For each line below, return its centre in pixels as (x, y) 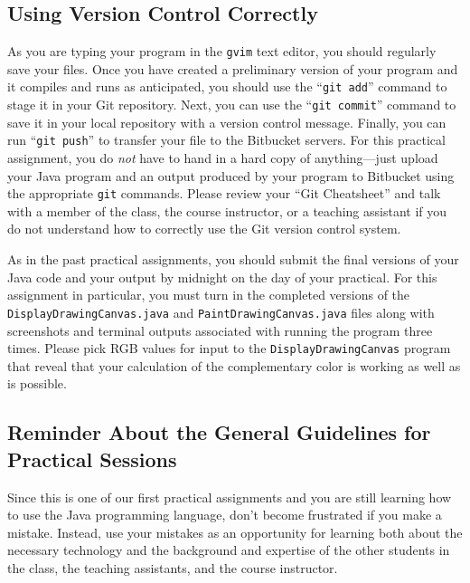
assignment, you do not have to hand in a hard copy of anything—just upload (223, 158)
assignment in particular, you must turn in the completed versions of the (209, 295)
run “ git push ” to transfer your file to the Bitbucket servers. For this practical (226, 140)
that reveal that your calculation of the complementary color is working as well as (234, 365)
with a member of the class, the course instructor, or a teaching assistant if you (227, 210)
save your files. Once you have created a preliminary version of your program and (233, 68)
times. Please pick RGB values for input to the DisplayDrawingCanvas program (229, 348)
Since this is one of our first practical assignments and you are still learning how (230, 497)
